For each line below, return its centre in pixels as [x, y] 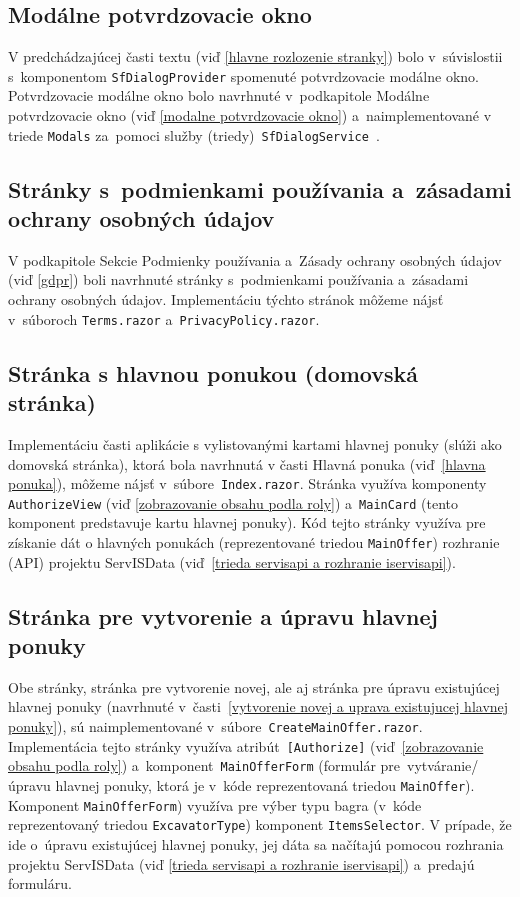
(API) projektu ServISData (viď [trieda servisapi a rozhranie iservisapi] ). [232, 561]
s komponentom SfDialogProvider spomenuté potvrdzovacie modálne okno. [243, 75]
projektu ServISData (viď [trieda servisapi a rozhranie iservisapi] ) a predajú [241, 863]
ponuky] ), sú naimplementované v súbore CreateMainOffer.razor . [215, 726]
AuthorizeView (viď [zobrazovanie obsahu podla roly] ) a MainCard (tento [233, 502]
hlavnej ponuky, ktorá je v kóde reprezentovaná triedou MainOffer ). [265, 785]
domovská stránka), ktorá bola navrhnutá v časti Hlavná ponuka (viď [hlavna [247, 463]
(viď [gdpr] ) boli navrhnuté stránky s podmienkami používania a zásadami [238, 279]
